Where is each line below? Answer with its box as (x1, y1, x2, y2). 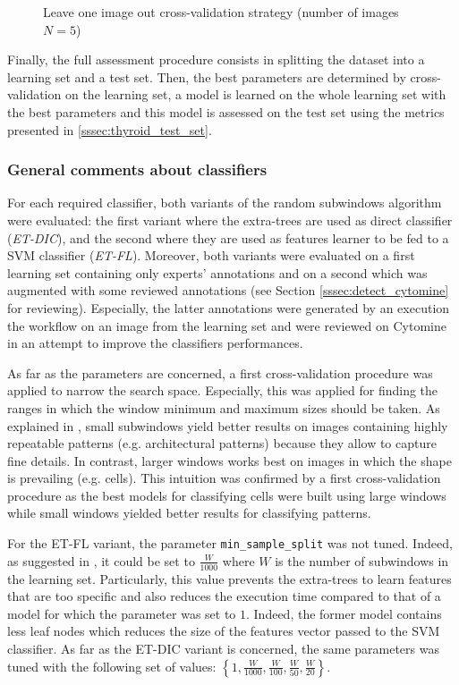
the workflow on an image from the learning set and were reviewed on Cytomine (7, 316, 447, 334)
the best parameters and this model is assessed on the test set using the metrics (7, 102, 445, 121)
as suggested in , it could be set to (7, 551, 195, 570)
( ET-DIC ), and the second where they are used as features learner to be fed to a (7, 228, 449, 247)
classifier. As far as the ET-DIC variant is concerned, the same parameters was (7, 638, 439, 657)
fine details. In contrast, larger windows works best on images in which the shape (7, 451, 452, 469)
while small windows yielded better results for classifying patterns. (7, 503, 371, 522)
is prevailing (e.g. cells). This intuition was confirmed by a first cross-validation (7, 469, 441, 487)
